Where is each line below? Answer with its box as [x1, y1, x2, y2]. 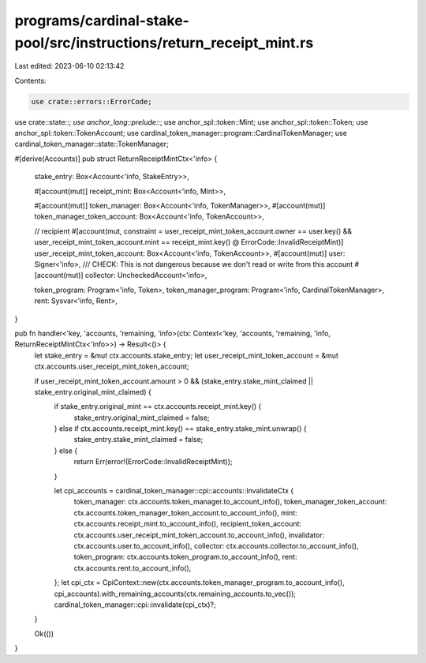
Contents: [14, 76, 47, 85]
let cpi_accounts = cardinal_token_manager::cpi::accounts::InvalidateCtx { [54, 486, 294, 496]
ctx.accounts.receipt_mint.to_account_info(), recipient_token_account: [73, 519, 302, 529]
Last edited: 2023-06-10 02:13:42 [14, 62, 125, 71]
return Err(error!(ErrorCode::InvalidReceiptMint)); [73, 457, 233, 466]
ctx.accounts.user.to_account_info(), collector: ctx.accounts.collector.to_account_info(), [73, 541, 359, 550]
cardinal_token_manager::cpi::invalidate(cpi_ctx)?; [54, 600, 216, 609]
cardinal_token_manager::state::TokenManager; [14, 139, 169, 149]
